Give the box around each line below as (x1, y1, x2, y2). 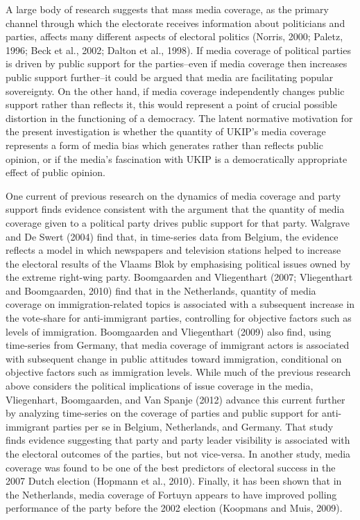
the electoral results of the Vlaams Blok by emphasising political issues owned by (6, 256, 351, 270)
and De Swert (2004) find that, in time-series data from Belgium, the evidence (6, 229, 338, 243)
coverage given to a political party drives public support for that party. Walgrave (6, 215, 350, 229)
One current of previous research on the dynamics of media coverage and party (6, 188, 341, 202)
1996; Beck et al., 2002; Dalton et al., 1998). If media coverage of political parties (6, 42, 351, 57)
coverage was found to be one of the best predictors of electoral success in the (6, 460, 336, 474)
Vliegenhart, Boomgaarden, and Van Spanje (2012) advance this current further (6, 392, 345, 406)
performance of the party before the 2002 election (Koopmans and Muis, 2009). (6, 501, 343, 515)
